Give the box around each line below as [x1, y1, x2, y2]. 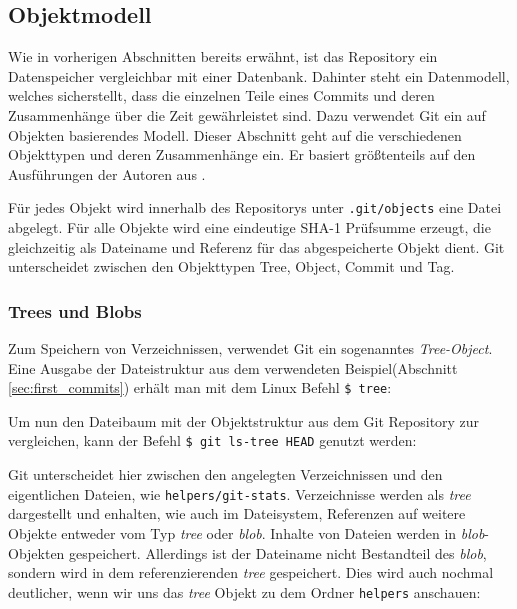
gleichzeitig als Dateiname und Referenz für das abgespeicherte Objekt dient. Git [8, 236, 505, 257]
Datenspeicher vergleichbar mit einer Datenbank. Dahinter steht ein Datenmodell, [8, 65, 510, 86]
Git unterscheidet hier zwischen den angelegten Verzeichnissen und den [8, 464, 443, 485]
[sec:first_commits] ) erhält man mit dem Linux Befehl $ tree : [8, 377, 392, 398]
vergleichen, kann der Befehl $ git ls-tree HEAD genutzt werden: [8, 430, 417, 451]
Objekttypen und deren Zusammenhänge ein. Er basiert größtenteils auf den [8, 144, 476, 165]
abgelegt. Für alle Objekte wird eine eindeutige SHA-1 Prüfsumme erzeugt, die [8, 217, 491, 238]
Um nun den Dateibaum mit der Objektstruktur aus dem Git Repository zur [8, 410, 480, 431]
